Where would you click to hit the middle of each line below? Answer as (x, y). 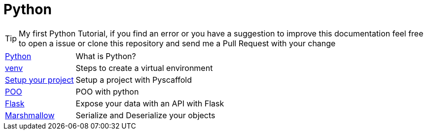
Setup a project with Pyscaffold (134, 80)
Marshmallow (30, 115)
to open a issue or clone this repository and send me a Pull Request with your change (177, 43)
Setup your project (39, 80)
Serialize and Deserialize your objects (145, 115)
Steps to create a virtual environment (144, 68)
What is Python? (106, 56)
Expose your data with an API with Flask (150, 103)
